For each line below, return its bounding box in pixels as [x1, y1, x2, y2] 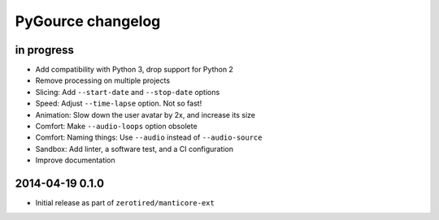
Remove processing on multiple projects [35, 75, 171, 85]
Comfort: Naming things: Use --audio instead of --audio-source [35, 132, 263, 142]
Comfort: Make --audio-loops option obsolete [35, 122, 198, 132]
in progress [15, 43, 75, 57]
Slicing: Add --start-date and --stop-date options [35, 87, 220, 97]
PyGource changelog [15, 12, 161, 30]
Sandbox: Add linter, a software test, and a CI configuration [35, 144, 234, 153]
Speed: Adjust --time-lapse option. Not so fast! [35, 98, 202, 109]
